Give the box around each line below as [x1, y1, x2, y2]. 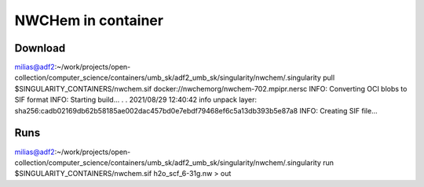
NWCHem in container [14, 12, 164, 29]
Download [14, 41, 66, 55]
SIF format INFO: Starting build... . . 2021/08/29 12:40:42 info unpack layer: [14, 95, 258, 105]
